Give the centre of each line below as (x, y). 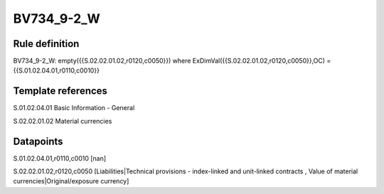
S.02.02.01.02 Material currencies (63, 121)
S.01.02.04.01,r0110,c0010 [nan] (60, 158)
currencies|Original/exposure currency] (71, 181)
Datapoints (38, 141)
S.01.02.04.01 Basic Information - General (74, 108)
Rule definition (46, 44)
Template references (60, 91)
